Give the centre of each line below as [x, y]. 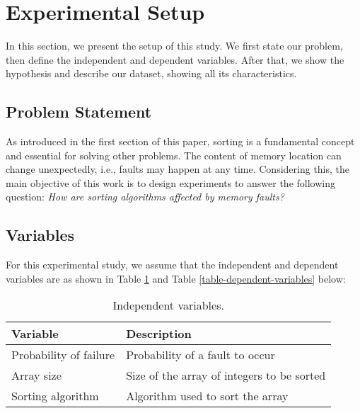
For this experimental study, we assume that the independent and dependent [172, 265]
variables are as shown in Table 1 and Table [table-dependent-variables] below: [176, 278]
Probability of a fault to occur [201, 355]
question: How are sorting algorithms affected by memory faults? [145, 197]
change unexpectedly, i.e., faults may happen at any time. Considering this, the [178, 169]
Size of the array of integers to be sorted [226, 375]
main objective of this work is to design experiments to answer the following [170, 182]
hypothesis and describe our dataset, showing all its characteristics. [151, 73]
